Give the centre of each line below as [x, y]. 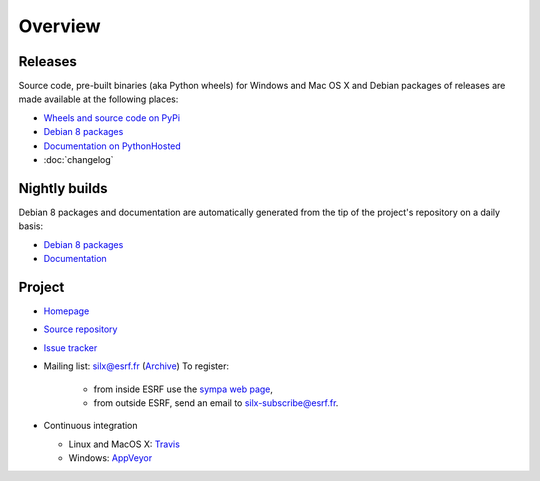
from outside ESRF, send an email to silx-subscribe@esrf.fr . [216, 402]
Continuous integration [91, 426]
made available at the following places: [98, 99]
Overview [59, 26]
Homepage [66, 311]
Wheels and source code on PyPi [111, 117]
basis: [31, 226]
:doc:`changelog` [78, 160]
